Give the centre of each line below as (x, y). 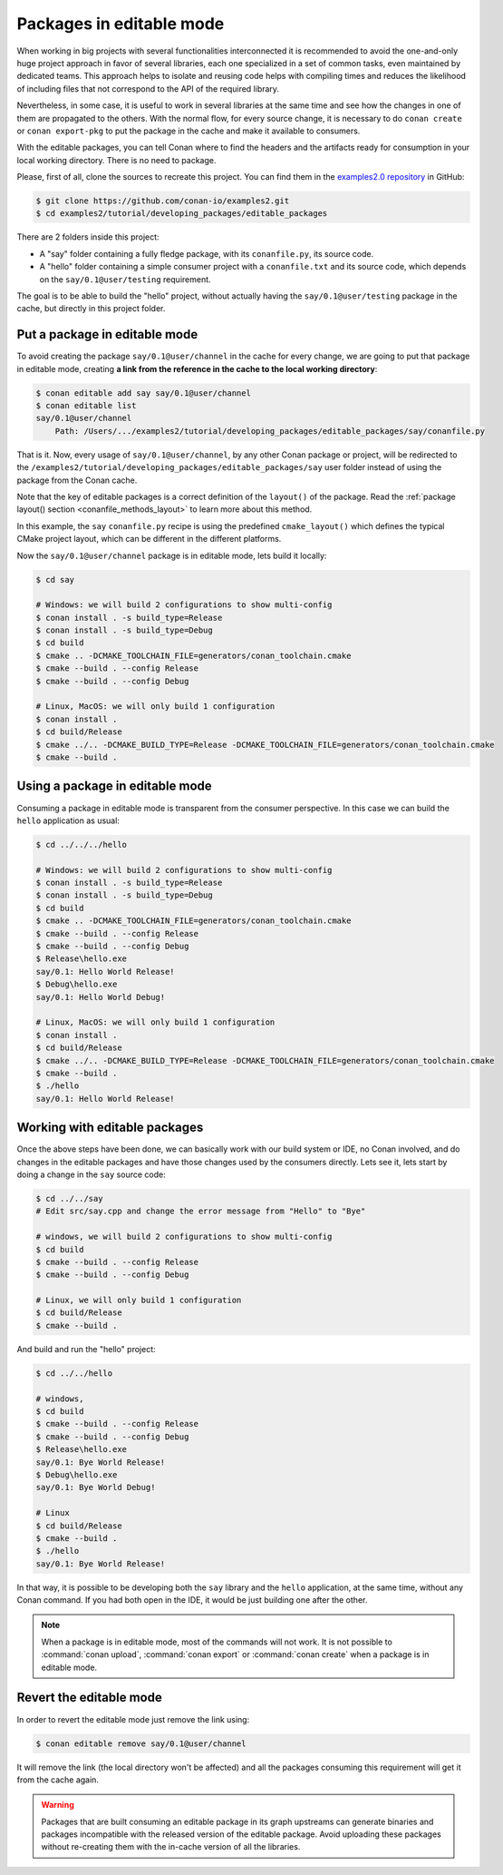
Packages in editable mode (121, 24)
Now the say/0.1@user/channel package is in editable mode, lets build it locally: (172, 555)
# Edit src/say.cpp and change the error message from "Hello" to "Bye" (201, 1211)
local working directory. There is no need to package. (116, 160)
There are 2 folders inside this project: (88, 237)
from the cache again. (58, 1780)
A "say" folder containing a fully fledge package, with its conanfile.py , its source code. (207, 253)
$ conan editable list (86, 406)
